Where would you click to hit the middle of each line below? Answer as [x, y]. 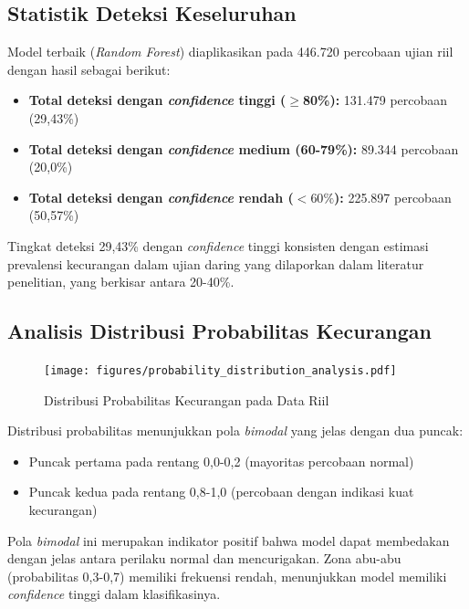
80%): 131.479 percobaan [375, 100]
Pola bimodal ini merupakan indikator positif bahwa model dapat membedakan [229, 540]
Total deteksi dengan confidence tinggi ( [157, 100]
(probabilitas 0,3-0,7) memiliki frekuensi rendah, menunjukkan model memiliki [227, 576]
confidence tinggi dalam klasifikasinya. [114, 594]
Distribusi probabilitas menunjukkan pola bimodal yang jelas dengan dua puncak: [235, 430]
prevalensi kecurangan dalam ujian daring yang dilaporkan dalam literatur [216, 263]
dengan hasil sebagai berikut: [89, 69]
